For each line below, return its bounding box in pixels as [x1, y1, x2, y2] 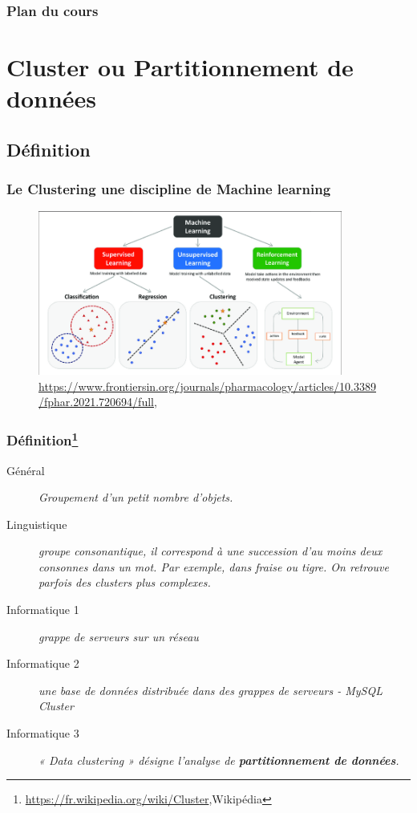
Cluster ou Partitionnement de [6, 51, 354, 83]
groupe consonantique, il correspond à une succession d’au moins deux [38, 543, 383, 559]
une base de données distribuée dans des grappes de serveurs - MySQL [38, 681, 383, 698]
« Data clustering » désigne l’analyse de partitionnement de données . [38, 751, 399, 768]
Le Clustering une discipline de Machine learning [6, 179, 331, 199]
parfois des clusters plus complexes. [38, 574, 211, 591]
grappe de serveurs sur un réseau [38, 628, 199, 644]
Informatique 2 [6, 655, 79, 672]
